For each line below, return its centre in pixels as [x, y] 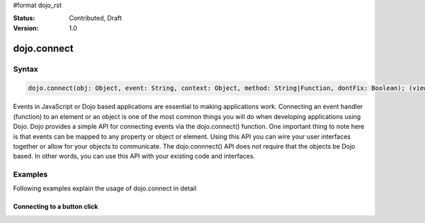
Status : [24, 18]
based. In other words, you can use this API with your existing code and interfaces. [134, 156]
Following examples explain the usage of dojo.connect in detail [105, 188]
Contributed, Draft [95, 18]
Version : [26, 28]
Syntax [25, 69]
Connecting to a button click [56, 207]
